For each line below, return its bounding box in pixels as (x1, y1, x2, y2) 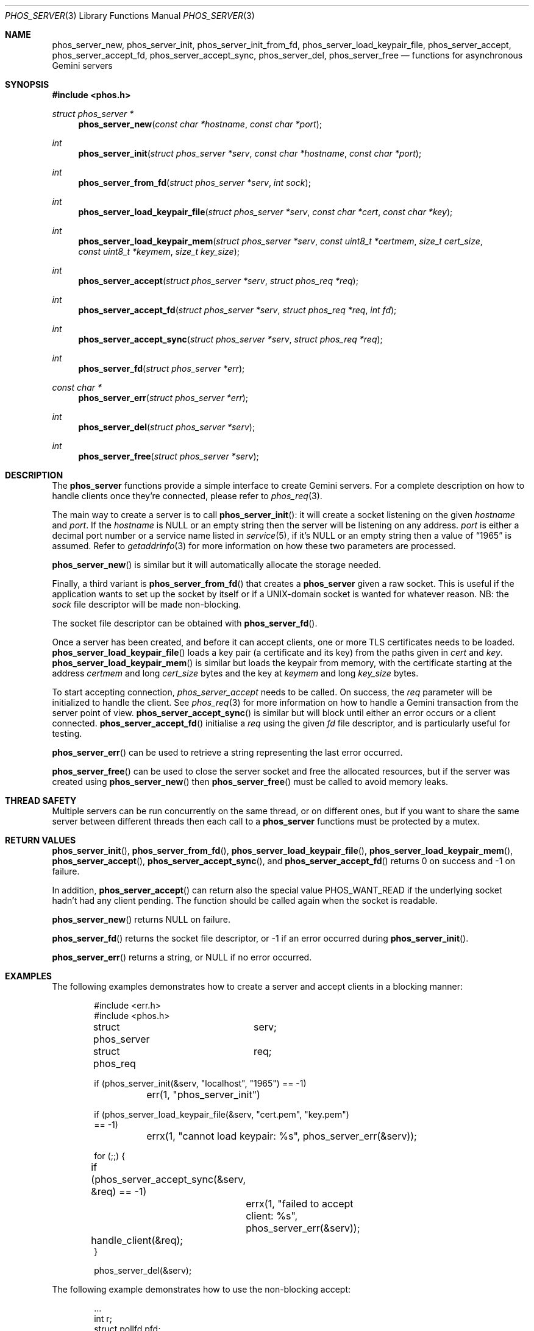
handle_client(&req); (91, 1234, 183, 1246)
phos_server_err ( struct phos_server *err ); (78, 392, 249, 403)
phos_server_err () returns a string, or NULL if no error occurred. (52, 952, 312, 962)
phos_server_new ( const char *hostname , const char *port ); (78, 119, 322, 129)
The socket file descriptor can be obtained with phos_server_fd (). (52, 618, 318, 628)
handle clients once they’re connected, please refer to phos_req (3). (52, 491, 322, 501)
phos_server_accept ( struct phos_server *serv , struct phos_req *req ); (78, 275, 358, 286)
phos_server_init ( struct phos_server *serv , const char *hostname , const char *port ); (78, 148, 422, 158)
